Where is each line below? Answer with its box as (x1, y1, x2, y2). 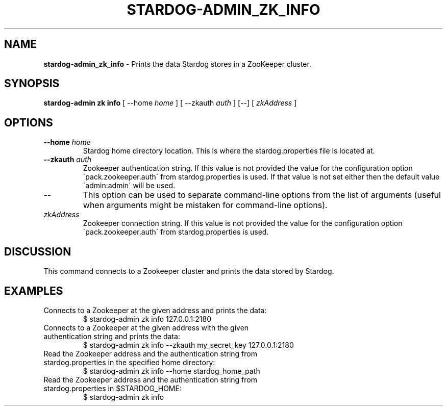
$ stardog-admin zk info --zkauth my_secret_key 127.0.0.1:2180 (83, 340, 294, 349)
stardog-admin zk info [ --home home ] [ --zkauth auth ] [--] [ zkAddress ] (43, 98, 297, 108)
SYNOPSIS (4, 77, 60, 90)
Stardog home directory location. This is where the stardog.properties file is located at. (83, 146, 375, 156)
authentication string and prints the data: (43, 331, 180, 341)
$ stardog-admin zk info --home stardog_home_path (83, 366, 260, 375)
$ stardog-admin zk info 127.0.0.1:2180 (83, 314, 212, 323)
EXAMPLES (4, 284, 63, 297)
